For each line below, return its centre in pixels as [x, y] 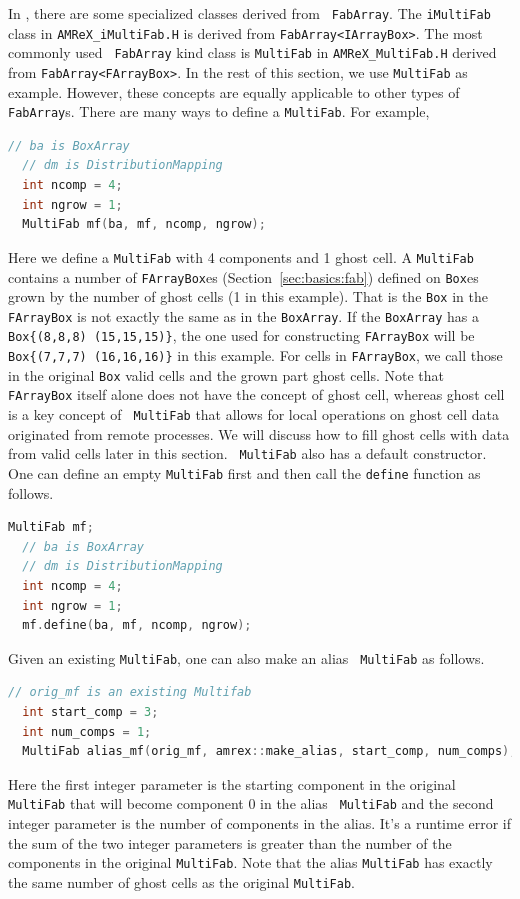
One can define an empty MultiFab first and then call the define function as [244, 473]
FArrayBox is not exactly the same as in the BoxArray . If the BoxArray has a [243, 315]
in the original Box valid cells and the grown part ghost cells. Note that [226, 374]
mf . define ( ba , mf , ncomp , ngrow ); [137, 625]
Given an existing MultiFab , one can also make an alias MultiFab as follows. [246, 657]
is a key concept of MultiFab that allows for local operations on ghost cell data [254, 414]
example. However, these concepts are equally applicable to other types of [234, 91]
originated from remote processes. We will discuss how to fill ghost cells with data [259, 433]
